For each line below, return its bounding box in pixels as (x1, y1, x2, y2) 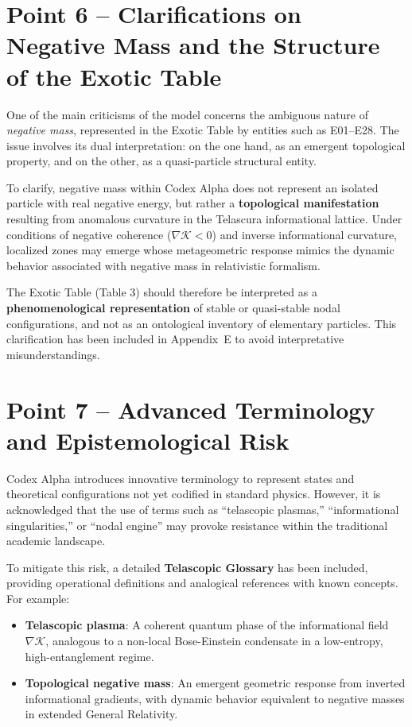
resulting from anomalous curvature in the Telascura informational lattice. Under (6, 211, 402, 227)
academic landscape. (6, 532, 106, 549)
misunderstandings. (6, 346, 100, 362)
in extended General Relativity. (25, 706, 178, 722)
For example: (6, 590, 70, 606)
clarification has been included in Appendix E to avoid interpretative (6, 331, 344, 347)
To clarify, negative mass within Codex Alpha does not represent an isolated (6, 179, 379, 195)
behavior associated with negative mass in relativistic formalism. (6, 257, 321, 273)
